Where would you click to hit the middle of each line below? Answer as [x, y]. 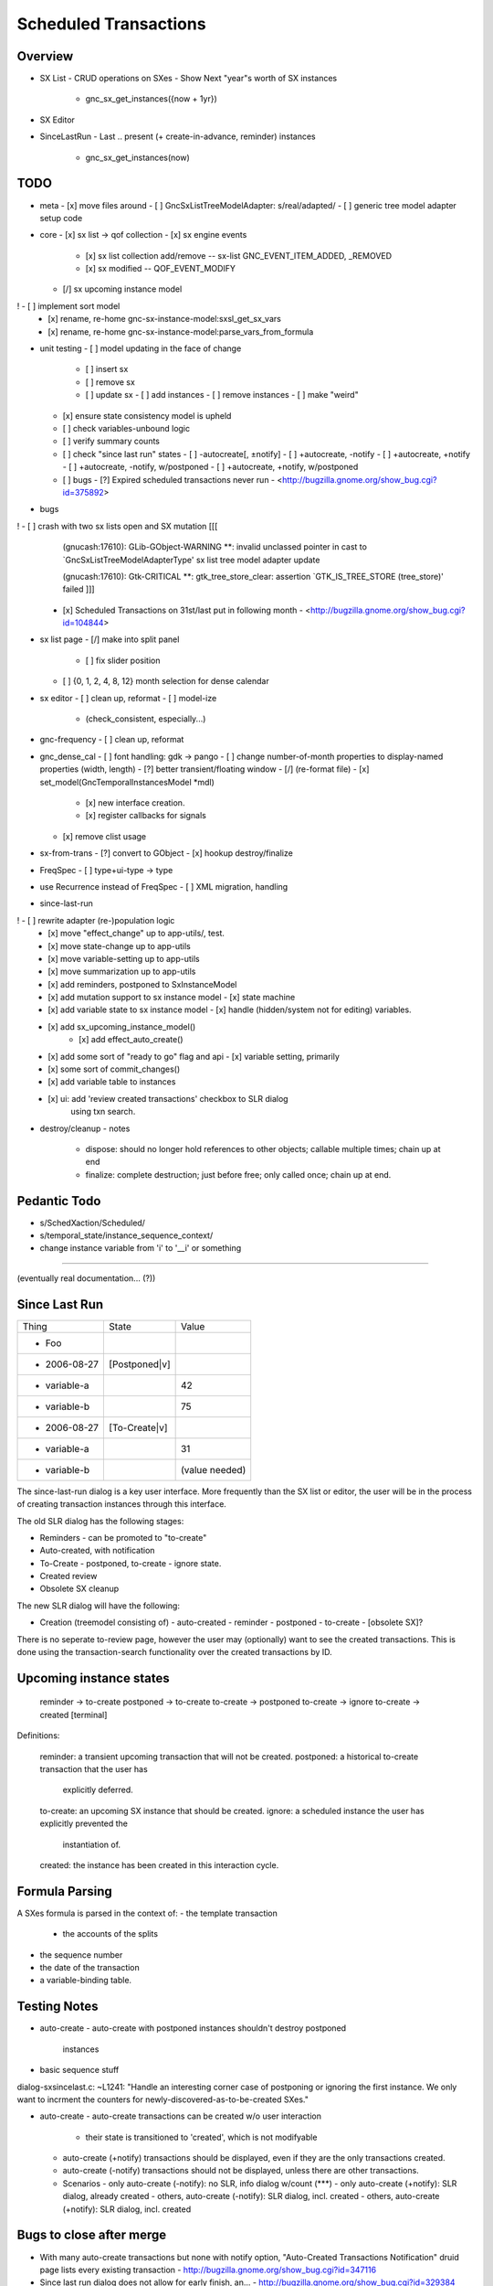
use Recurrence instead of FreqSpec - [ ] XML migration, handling [164, 886]
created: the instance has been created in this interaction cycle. [159, 1864]
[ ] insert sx [107, 369]
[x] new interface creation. [135, 802]
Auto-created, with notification [97, 1551]
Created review [68, 1576]
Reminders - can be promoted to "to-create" [123, 1537]
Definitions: [38, 1736]
